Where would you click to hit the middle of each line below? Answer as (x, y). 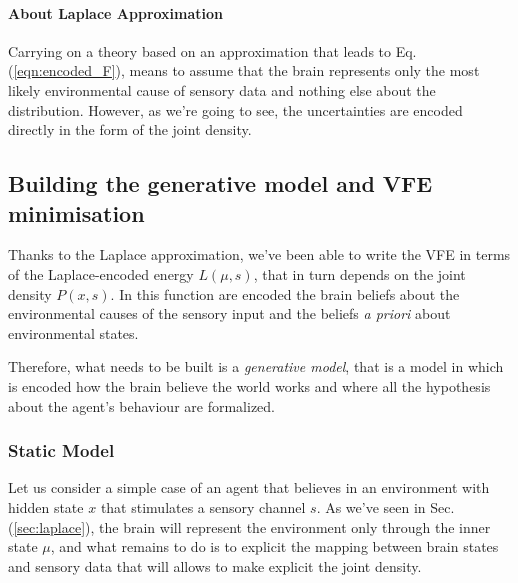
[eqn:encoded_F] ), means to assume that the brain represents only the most (246, 70)
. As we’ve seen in (371, 506)
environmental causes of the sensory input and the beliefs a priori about (229, 313)
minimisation (76, 212)
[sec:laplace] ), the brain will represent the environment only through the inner (252, 526)
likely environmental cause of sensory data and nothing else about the (222, 89)
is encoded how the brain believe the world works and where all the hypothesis (249, 385)
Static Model (61, 450)
